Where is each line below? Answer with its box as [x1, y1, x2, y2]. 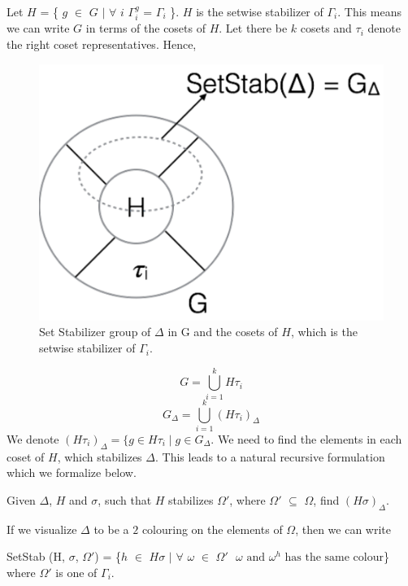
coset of [7, 448, 45, 465]
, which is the [290, 323, 358, 340]
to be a [93, 520, 129, 537]
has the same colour [284, 552, 384, 564]
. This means [337, 3, 401, 20]
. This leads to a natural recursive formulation [154, 448, 385, 465]
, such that [98, 491, 152, 508]
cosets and [300, 20, 352, 37]
